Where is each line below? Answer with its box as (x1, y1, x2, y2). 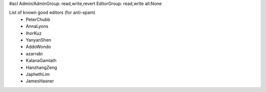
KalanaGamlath (26, 58, 57, 64)
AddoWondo (26, 44, 51, 50)
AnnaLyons (26, 23, 49, 29)
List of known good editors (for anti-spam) (9, 10, 96, 16)
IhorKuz (26, 30, 42, 36)
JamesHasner (26, 78, 54, 84)
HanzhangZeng (26, 64, 58, 70)
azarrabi (26, 50, 43, 56)
